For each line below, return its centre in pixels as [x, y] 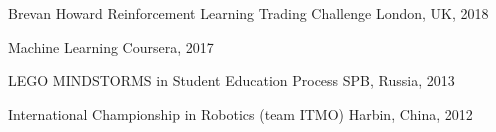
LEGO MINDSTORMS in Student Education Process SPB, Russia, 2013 [231, 80]
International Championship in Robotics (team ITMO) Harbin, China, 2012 [240, 113]
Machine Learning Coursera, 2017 [111, 46]
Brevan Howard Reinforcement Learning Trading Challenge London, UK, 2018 [248, 13]
